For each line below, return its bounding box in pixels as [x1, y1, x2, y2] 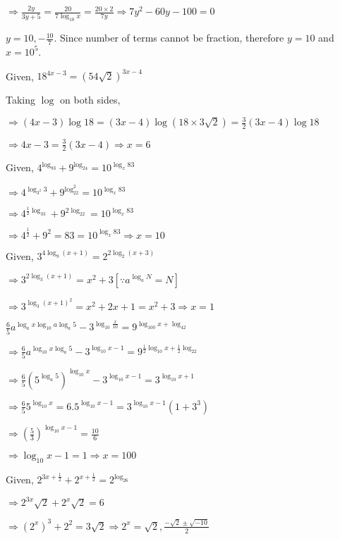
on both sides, [60, 92, 121, 107]
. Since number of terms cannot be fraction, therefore [54, 30, 284, 45]
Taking [6, 92, 36, 107]
